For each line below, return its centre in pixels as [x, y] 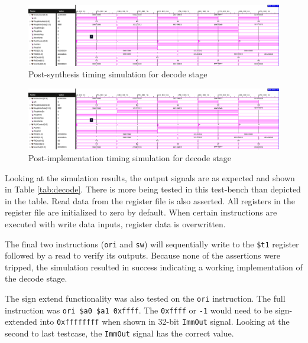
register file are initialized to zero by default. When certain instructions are [141, 212]
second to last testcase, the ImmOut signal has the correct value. [119, 333]
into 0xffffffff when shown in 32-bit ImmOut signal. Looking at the [165, 321]
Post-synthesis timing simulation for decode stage [118, 74]
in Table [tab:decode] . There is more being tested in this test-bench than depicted [153, 189]
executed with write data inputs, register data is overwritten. [115, 223]
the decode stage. [36, 278]
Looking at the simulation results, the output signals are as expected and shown [150, 177]
